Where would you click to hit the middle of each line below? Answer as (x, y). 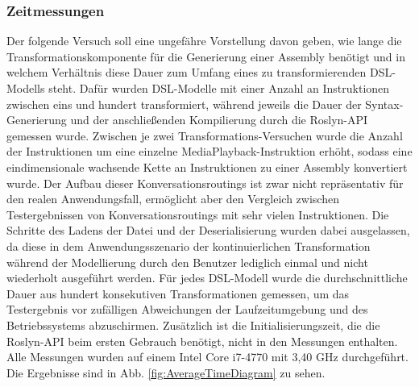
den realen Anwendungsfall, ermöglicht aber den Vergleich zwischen (173, 199)
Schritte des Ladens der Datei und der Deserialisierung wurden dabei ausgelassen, (208, 230)
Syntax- (384, 104)
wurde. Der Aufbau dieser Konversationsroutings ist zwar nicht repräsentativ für (205, 183)
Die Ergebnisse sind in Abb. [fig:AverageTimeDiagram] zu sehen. (166, 372)
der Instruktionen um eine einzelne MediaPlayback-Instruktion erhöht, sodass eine (209, 151)
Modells (26, 88)
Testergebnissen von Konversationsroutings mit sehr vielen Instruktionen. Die (198, 214)
